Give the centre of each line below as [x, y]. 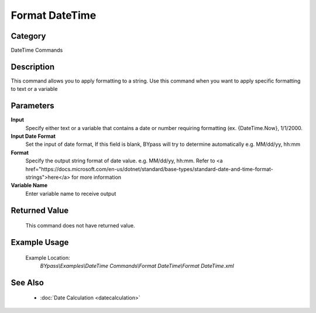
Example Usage [40, 242]
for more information [96, 177]
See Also [27, 282]
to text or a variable [34, 89]
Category [28, 36]
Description [33, 67]
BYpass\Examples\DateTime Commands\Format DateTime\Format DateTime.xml [137, 266]
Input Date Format [33, 136]
